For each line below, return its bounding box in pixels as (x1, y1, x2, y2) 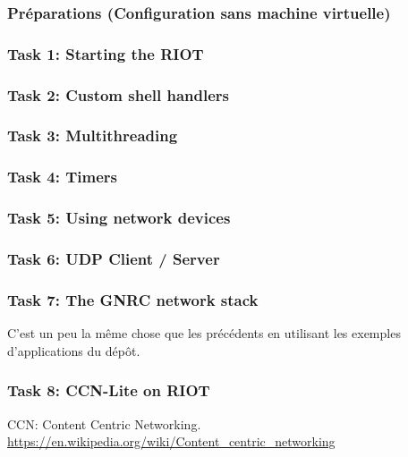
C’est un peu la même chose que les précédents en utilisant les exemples (7, 324, 401, 343)
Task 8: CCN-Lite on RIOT (7, 379, 210, 402)
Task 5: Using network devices (7, 207, 231, 229)
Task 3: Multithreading (7, 124, 178, 147)
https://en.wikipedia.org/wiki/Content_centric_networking (7, 432, 336, 451)
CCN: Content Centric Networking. (7, 414, 201, 433)
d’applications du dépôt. (7, 341, 140, 360)
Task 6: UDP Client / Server (7, 247, 220, 269)
